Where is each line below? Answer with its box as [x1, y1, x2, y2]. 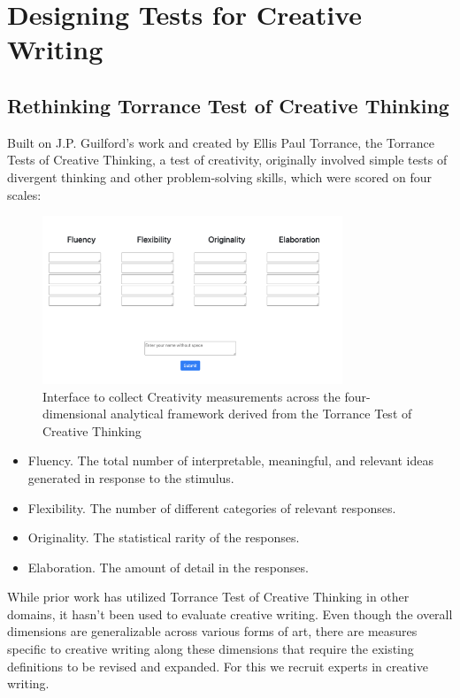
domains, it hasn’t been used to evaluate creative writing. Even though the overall [7, 604, 453, 623]
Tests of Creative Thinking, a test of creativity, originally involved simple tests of [7, 150, 448, 169]
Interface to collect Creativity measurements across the [42, 387, 341, 405]
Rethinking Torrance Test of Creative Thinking [7, 91, 449, 119]
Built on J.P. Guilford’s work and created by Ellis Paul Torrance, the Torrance [7, 133, 434, 151]
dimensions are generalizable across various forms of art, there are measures [7, 622, 418, 640]
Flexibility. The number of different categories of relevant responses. [27, 498, 396, 517]
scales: [7, 185, 42, 203]
